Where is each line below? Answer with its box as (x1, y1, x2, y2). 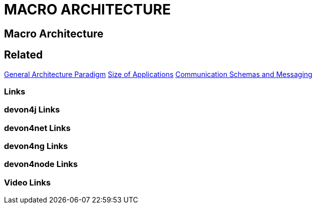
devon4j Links (4, 104, 60, 115)
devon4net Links (4, 122, 71, 133)
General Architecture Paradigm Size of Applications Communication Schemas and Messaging (4, 69, 312, 78)
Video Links (4, 177, 51, 187)
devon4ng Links (4, 141, 68, 151)
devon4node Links (4, 159, 78, 169)
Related (4, 48, 43, 61)
